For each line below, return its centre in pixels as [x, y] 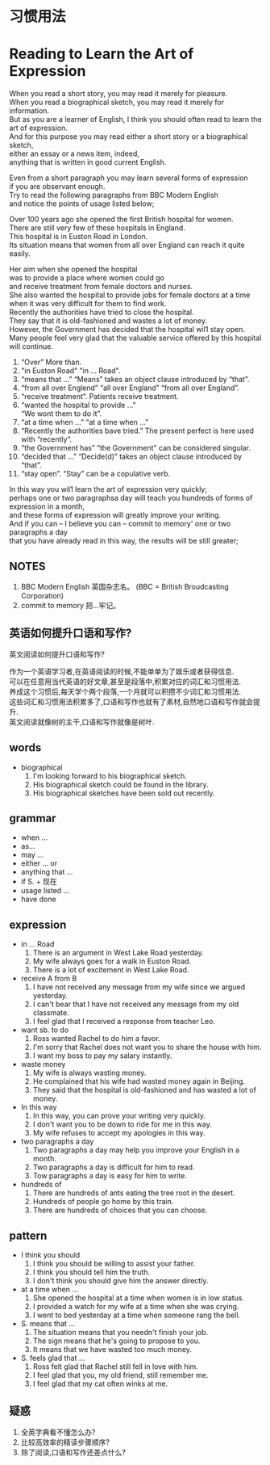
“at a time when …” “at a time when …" [85, 422]
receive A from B [49, 979]
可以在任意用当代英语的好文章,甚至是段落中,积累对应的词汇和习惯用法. [125, 681]
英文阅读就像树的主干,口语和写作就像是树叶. [82, 722]
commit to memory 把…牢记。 [70, 605]
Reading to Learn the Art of [102, 54]
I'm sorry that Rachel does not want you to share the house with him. [147, 1047]
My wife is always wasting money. [89, 1073]
